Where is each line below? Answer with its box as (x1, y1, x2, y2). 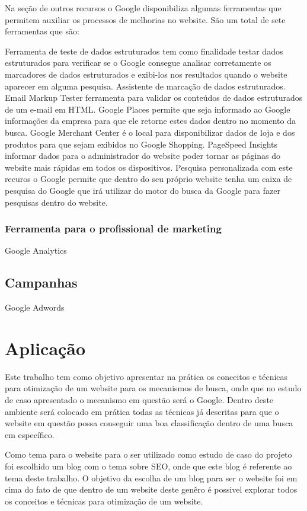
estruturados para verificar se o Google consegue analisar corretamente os (5, 56, 271, 69)
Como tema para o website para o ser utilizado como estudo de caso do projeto (5, 448, 292, 461)
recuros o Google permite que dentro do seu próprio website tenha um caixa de (5, 173, 292, 185)
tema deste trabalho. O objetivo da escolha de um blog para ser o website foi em (5, 471, 298, 484)
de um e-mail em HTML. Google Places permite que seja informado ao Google (5, 103, 290, 115)
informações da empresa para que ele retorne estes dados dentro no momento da (5, 114, 296, 127)
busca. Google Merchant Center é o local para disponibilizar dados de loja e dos (5, 126, 295, 138)
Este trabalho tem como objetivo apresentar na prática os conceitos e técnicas (5, 370, 288, 382)
